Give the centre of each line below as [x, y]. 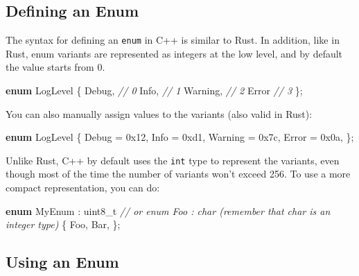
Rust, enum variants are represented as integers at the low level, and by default [174, 53]
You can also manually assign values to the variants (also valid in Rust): [159, 113]
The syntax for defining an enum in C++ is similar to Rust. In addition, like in [173, 40]
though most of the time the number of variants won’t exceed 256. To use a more [178, 174]
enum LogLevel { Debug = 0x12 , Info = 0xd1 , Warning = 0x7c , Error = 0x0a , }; [180, 137]
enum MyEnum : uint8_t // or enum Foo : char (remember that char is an [168, 210]
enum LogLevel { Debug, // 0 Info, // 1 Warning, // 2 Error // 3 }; [154, 90]
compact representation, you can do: [83, 188]
